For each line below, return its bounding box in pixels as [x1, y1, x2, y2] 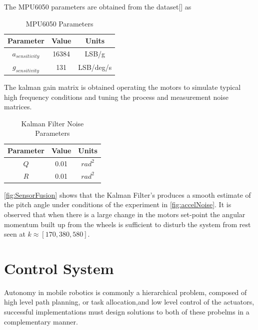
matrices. [4, 101, 32, 112]
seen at [4, 229, 25, 239]
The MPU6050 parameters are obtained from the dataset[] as [4, 1, 191, 11]
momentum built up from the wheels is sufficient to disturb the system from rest [4, 219, 251, 229]
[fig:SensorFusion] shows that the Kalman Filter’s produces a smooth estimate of [4, 189, 251, 200]
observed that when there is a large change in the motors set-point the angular [4, 209, 245, 219]
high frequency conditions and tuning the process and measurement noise [4, 91, 228, 102]
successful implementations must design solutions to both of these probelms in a [4, 307, 249, 317]
